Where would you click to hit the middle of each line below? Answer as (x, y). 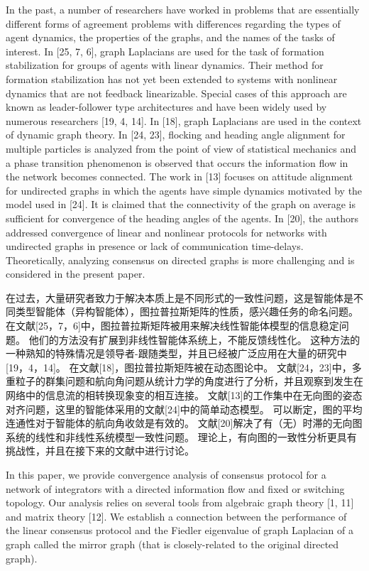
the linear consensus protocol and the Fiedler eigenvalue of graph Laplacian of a (180, 530)
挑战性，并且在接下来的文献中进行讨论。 (100, 451)
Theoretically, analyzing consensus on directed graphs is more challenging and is (180, 260)
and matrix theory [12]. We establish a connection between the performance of (176, 516)
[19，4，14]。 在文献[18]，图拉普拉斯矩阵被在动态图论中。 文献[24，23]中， (179, 367)
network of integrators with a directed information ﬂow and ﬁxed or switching (175, 488)
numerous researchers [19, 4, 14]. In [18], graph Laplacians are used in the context (184, 120)
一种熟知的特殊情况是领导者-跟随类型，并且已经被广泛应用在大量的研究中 (176, 353)
